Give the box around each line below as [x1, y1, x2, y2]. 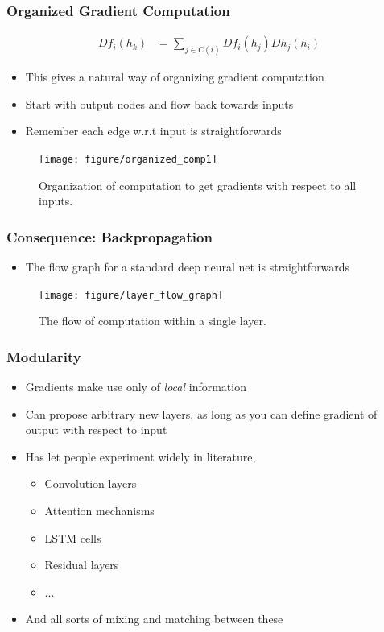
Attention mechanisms [44, 502, 155, 518]
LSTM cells [44, 529, 101, 546]
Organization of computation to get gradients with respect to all [39, 176, 357, 193]
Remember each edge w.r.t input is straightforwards [25, 122, 282, 139]
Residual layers [44, 556, 119, 573]
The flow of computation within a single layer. [39, 312, 266, 329]
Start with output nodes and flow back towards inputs [25, 95, 294, 112]
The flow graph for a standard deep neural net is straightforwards [25, 258, 350, 275]
